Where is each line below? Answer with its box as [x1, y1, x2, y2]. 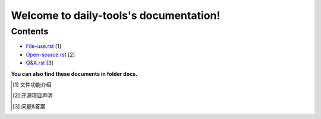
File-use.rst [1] [26, 43, 62, 50]
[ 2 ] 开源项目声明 [12, 92, 53, 99]
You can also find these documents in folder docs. [11, 70, 138, 77]
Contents [11, 26, 49, 37]
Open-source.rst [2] [26, 51, 75, 58]
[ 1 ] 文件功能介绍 [12, 81, 52, 88]
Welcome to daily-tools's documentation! [11, 9, 221, 22]
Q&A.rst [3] [26, 59, 53, 66]
